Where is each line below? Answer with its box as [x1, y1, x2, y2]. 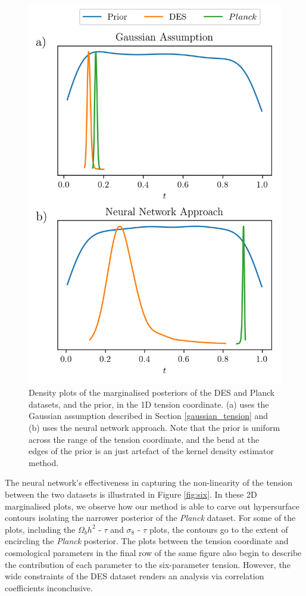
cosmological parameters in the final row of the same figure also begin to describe [5, 546, 302, 558]
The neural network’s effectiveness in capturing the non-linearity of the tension [5, 476, 293, 489]
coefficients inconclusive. [5, 581, 93, 594]
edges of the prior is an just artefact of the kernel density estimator [29, 445, 274, 457]
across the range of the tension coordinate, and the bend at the [29, 433, 260, 445]
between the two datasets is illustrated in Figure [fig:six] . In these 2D [5, 488, 257, 500]
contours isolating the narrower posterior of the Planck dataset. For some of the [5, 511, 296, 524]
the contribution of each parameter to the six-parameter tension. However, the [5, 558, 291, 570]
